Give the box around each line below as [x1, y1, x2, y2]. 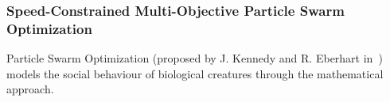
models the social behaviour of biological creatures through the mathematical [6, 65, 384, 81]
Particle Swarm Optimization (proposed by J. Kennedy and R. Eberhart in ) [6, 50, 383, 66]
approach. [6, 81, 54, 97]
